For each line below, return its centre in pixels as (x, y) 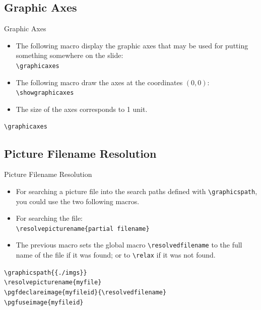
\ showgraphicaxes (45, 93)
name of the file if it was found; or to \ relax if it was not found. (116, 255)
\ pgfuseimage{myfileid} (44, 302)
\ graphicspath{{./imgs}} (46, 272)
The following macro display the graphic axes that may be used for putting (132, 45)
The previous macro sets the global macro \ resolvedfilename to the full (129, 245)
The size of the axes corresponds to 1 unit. (82, 109)
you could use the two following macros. (78, 201)
